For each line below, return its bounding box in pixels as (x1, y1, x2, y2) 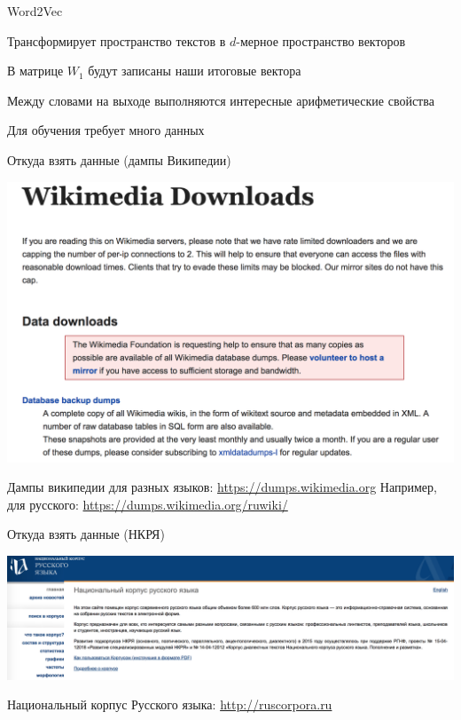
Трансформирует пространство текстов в (7, 31, 226, 50)
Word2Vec (7, 2, 63, 20)
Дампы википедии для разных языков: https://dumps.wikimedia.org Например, (7, 478, 437, 496)
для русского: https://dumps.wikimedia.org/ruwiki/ (7, 495, 288, 513)
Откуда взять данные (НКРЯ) (7, 525, 165, 543)
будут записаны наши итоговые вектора (88, 61, 301, 80)
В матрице (7, 61, 64, 80)
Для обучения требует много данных (7, 121, 205, 139)
